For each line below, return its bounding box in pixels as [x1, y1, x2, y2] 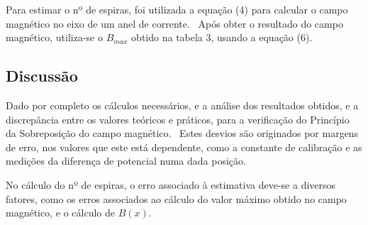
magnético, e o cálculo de [6, 205, 115, 220]
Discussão [6, 65, 78, 87]
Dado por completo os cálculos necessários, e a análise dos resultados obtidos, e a [6, 97, 359, 112]
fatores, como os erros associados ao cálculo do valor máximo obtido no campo [6, 191, 347, 206]
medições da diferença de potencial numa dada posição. [6, 153, 246, 168]
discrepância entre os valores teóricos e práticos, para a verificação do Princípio [6, 111, 350, 126]
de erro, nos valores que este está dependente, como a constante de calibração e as [6, 139, 362, 154]
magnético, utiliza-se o [6, 30, 103, 45]
